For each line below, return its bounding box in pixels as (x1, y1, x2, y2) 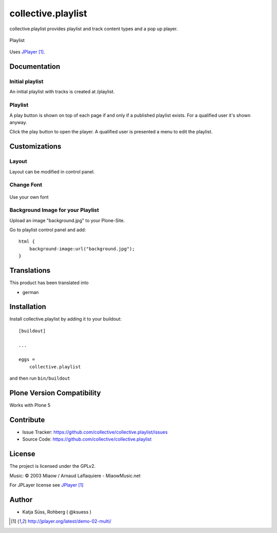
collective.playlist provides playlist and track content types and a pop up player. (9, 26, 178, 32)
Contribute (9, 416, 45, 424)
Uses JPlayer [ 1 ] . (9, 49, 46, 55)
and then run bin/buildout (9, 375, 70, 382)
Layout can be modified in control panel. (9, 168, 95, 174)
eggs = (18, 357, 35, 363)
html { (18, 239, 35, 245)
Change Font (9, 181, 43, 188)
